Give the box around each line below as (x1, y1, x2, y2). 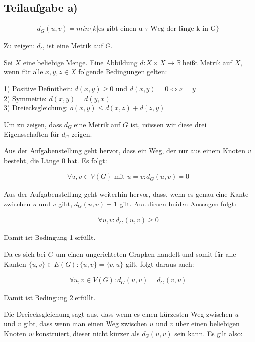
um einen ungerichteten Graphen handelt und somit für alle (56, 249, 236, 259)
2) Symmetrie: (4, 93, 47, 103)
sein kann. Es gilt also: (174, 328, 243, 339)
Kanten (4, 258, 26, 269)
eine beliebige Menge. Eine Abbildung (23, 57, 138, 67)
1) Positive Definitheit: (4, 83, 73, 94)
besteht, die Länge (4, 155, 60, 165)
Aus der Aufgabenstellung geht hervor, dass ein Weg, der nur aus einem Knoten (4, 145, 246, 155)
